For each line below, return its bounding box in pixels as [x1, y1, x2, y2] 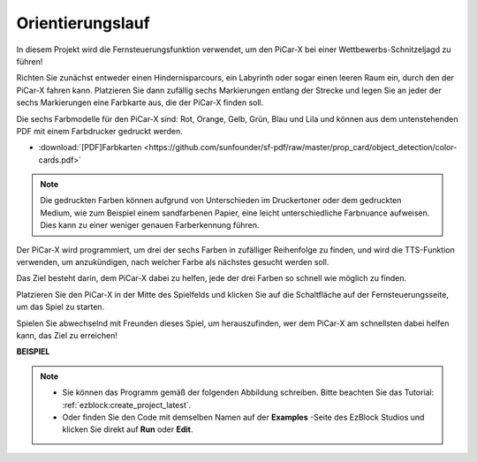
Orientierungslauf [16, 13, 150, 33]
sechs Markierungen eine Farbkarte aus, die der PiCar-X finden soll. [16, 97, 264, 108]
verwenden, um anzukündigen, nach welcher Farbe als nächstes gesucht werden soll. [16, 257, 329, 268]
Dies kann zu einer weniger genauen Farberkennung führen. [40, 220, 260, 231]
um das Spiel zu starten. [16, 301, 105, 313]
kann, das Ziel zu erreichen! [16, 329, 118, 340]
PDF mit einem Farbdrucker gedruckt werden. [16, 125, 183, 136]
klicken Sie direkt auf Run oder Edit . [62, 424, 193, 435]
